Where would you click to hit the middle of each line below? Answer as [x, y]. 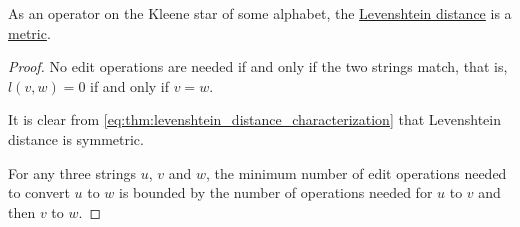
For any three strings [72, 172]
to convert [39, 192]
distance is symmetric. [76, 138]
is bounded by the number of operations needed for [276, 192]
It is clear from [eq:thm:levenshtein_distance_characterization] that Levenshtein [254, 119]
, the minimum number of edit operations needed [356, 172]
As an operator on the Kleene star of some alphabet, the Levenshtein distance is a [260, 13]
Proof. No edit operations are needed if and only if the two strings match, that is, [258, 66]
